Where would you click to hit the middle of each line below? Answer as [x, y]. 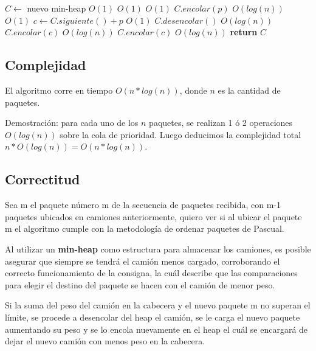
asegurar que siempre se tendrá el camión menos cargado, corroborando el [143, 261]
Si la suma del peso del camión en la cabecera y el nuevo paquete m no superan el [158, 305]
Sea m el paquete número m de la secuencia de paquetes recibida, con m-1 [143, 205]
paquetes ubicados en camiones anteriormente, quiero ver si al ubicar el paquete [153, 216]
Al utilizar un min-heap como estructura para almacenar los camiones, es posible [158, 248]
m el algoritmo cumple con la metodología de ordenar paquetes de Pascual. [145, 228]
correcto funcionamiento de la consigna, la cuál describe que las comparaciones [151, 273]
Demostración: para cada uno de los [72, 123]
